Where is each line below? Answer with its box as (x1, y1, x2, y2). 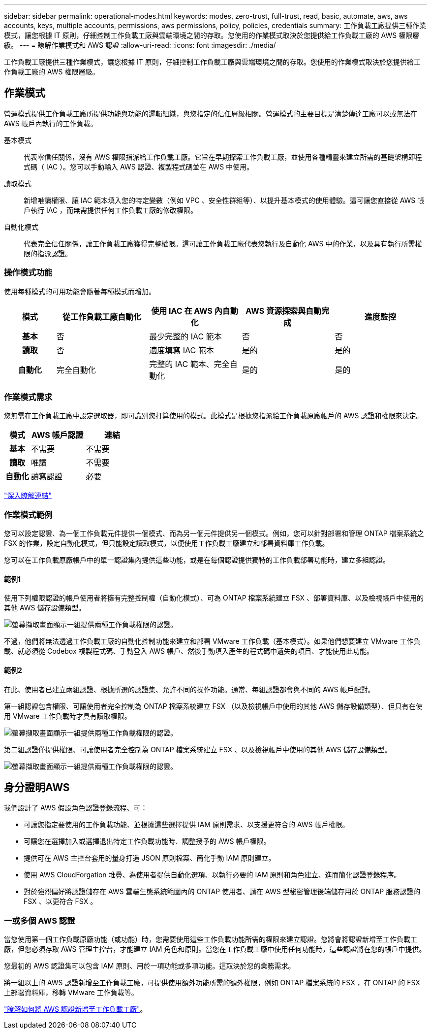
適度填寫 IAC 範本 (149, 345, 214, 355)
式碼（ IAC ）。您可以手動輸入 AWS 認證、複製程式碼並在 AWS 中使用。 (24, 162, 254, 171)
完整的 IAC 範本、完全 (149, 359, 230, 369)
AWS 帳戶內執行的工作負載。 (4, 119, 97, 128)
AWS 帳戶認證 (31, 430, 84, 440)
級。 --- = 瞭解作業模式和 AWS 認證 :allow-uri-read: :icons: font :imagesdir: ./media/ (4, 41, 276, 49)
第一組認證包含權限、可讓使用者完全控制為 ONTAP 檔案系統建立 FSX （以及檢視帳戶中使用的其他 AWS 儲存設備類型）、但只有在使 (4, 701, 423, 710)
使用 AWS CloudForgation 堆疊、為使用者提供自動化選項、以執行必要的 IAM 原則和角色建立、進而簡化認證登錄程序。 (24, 870, 401, 879)
